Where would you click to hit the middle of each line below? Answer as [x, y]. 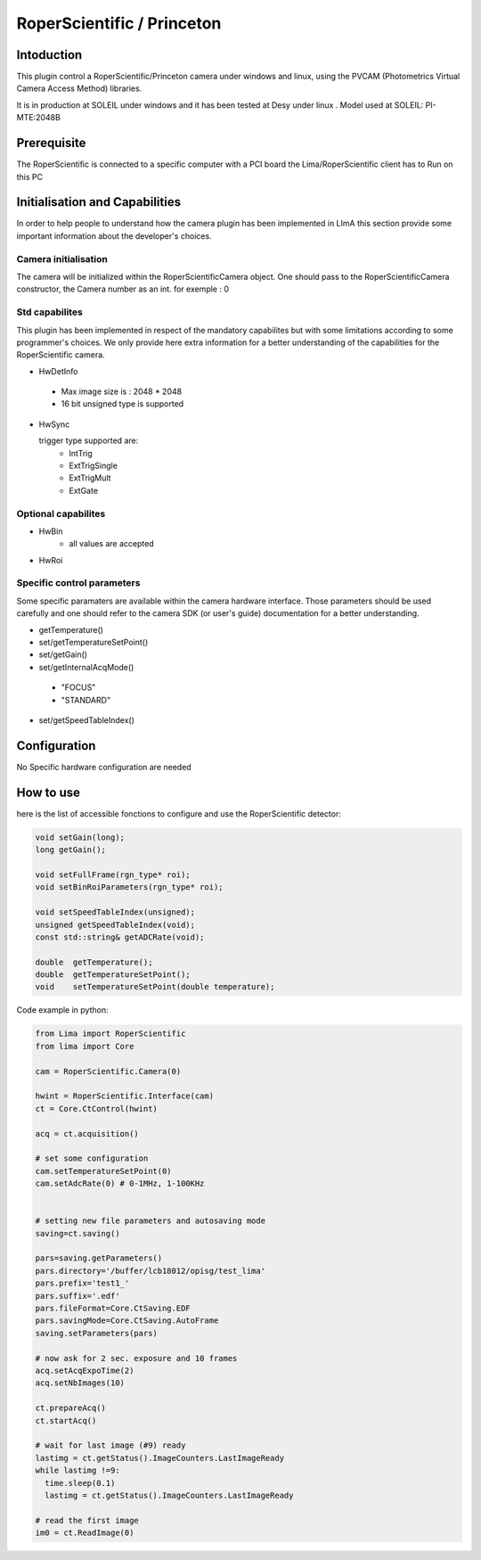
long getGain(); [71, 850]
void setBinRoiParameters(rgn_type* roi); [129, 887]
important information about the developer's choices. [114, 235]
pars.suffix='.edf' [77, 1296]
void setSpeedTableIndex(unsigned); [115, 912]
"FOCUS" [78, 687]
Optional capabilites [61, 513]
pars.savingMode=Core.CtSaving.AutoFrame [127, 1321]
